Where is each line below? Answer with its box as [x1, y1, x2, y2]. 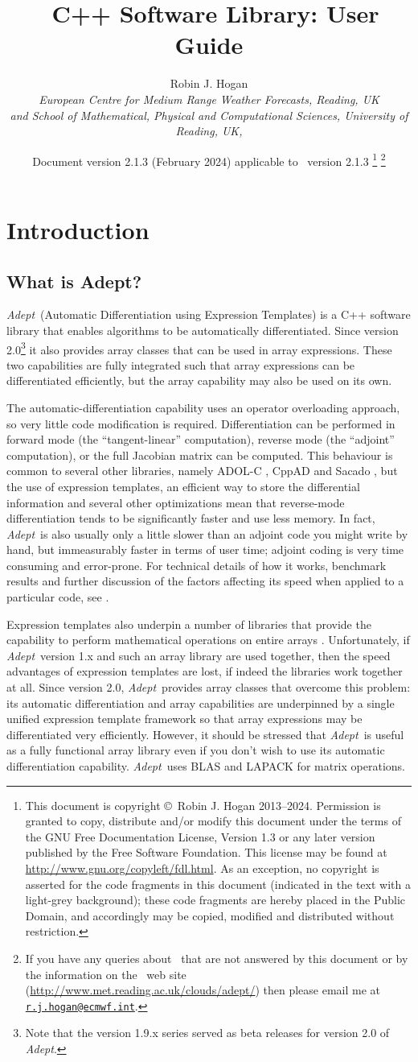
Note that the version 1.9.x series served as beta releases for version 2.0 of [25, 1024, 390, 1041]
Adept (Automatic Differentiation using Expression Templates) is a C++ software [6, 306, 411, 323]
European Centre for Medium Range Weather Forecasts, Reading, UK [39, 90, 379, 107]
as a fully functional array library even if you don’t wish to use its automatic [6, 742, 385, 758]
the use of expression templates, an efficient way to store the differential [6, 477, 360, 494]
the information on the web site [25, 965, 186, 982]
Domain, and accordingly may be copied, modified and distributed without [25, 907, 395, 924]
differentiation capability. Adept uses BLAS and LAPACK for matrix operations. [6, 758, 405, 775]
